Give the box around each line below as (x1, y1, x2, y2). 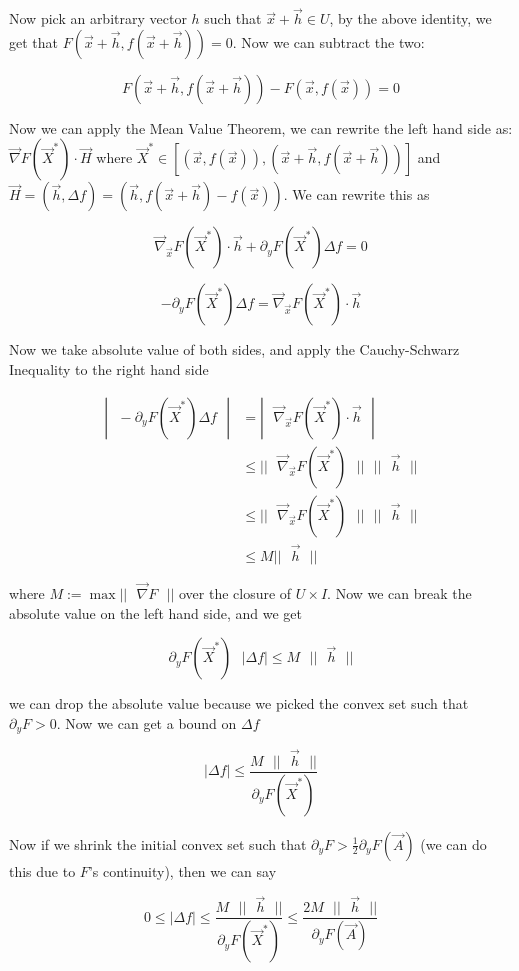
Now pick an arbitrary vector (9, 8, 187, 29)
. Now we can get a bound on (56, 712, 237, 733)
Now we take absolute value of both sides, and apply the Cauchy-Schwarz (9, 339, 460, 360)
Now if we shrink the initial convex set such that (9, 833, 307, 854)
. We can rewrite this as (283, 184, 430, 205)
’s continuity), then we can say (88, 860, 277, 881)
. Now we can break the (327, 583, 472, 604)
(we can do (420, 833, 487, 854)
